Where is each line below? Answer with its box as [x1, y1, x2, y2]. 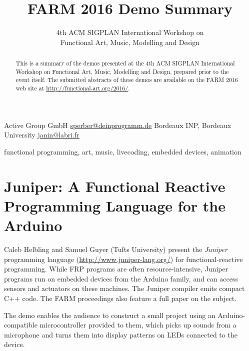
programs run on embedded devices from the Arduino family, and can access [4, 273, 238, 283]
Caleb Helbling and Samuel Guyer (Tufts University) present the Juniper [4, 244, 227, 254]
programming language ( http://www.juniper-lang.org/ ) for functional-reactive [4, 253, 243, 264]
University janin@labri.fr [4, 129, 79, 140]
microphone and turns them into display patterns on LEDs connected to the [4, 329, 237, 339]
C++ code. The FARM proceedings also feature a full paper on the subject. [4, 292, 237, 303]
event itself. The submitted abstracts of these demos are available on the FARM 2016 [15, 75, 238, 84]
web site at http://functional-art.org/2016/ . [15, 84, 130, 92]
